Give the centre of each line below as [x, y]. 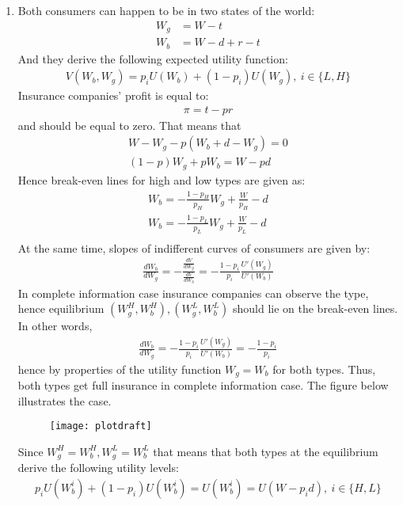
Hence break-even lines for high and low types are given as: [162, 179]
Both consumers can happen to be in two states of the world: [166, 10]
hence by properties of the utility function [120, 369]
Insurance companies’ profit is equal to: [113, 95]
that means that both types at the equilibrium [266, 451]
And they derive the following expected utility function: [153, 58]
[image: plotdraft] [101, 426]
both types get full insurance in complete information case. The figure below [203, 385]
